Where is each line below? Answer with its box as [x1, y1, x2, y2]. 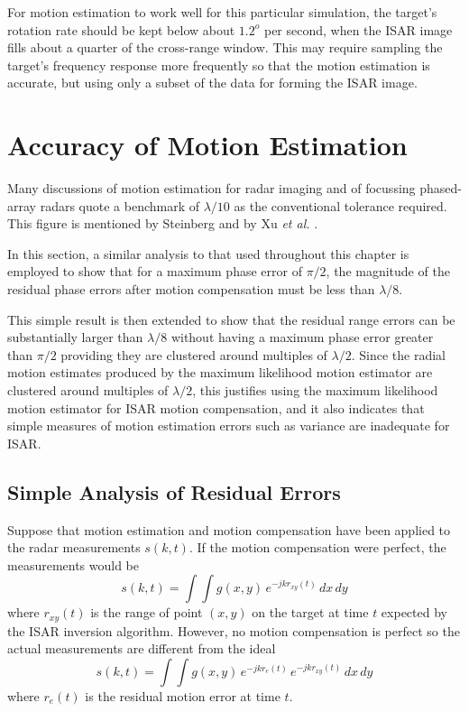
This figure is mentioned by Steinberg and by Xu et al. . [7, 214, 318, 233]
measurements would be [7, 555, 140, 574]
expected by [381, 603, 447, 622]
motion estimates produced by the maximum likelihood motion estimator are [7, 363, 433, 382]
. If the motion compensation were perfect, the [189, 538, 446, 557]
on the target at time [252, 603, 369, 622]
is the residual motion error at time [85, 687, 280, 706]
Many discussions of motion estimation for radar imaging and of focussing [7, 179, 416, 198]
